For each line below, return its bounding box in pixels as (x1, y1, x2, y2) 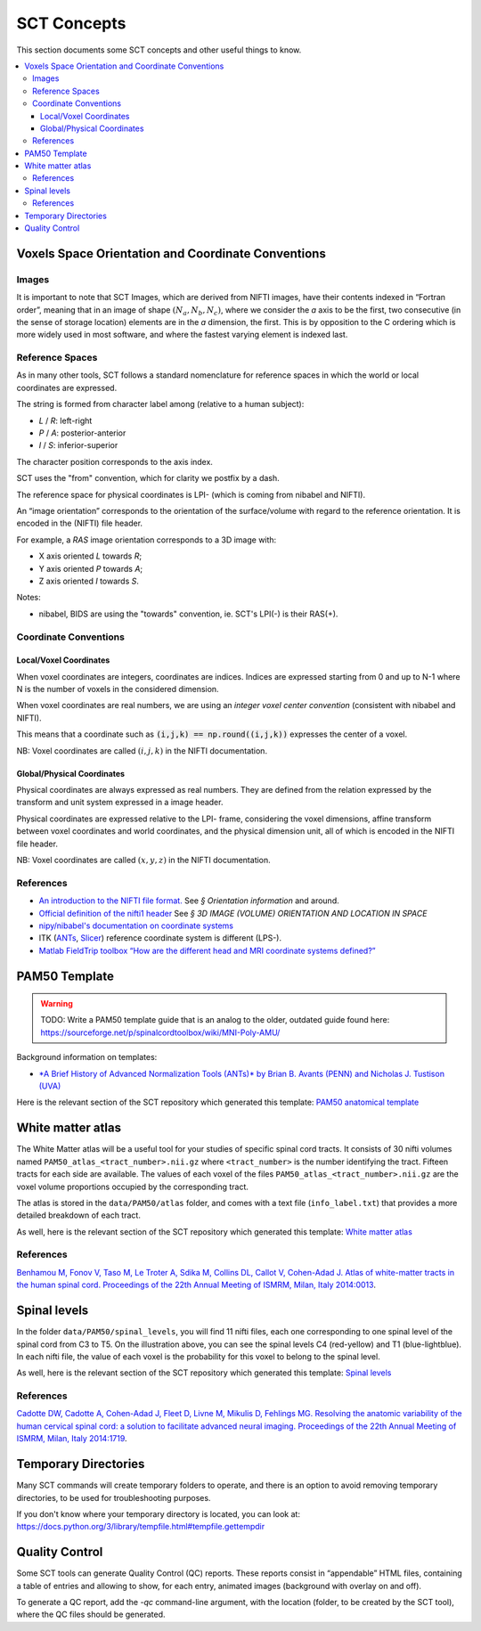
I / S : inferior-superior (38, 440, 118, 451)
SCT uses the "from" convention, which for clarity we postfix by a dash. (16, 473, 280, 484)
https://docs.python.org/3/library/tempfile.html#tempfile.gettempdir (16, 1521, 265, 1532)
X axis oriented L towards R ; (38, 550, 143, 561)
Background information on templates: (16, 1052, 158, 1063)
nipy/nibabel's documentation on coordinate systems (38, 920, 233, 931)
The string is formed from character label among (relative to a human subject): (16, 399, 305, 410)
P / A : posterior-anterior (38, 428, 126, 438)
